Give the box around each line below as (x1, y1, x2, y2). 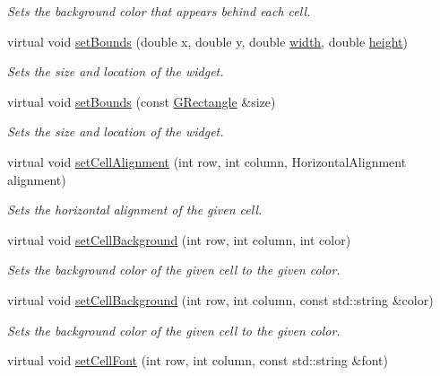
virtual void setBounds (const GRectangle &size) (7, 92, 276, 110)
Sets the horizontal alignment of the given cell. (7, 200, 263, 219)
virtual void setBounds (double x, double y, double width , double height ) (7, 31, 408, 50)
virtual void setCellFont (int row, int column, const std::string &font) (7, 351, 388, 370)
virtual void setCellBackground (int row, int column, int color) (7, 230, 351, 249)
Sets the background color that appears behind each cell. (7, 2, 311, 20)
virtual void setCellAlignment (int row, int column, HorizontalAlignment (7, 152, 407, 171)
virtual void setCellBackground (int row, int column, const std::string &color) (7, 290, 434, 309)
